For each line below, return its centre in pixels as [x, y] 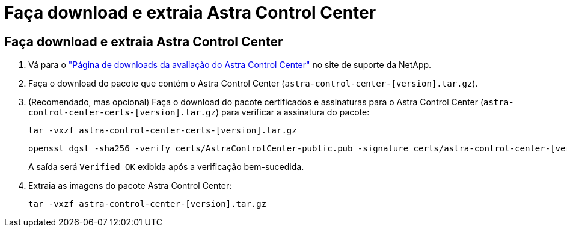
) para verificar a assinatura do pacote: [293, 112]
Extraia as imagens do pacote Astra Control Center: [130, 186]
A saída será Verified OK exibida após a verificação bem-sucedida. [166, 167]
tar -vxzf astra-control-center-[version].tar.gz [148, 204]
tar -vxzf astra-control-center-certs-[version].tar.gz [163, 131]
